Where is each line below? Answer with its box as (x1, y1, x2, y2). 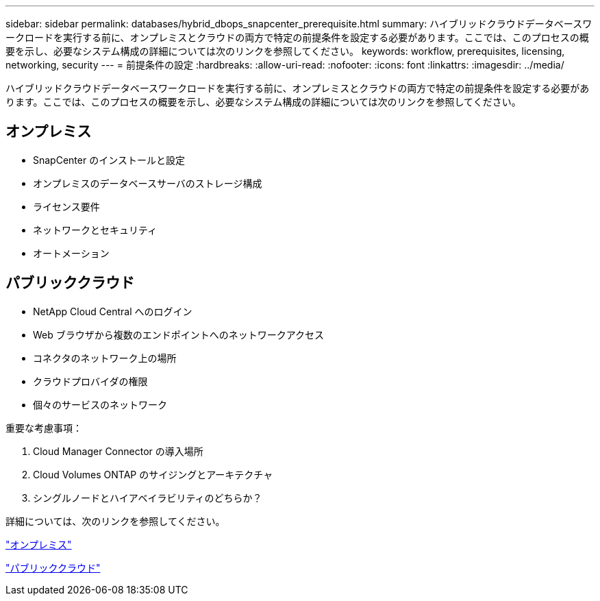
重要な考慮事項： (5, 421, 82, 434)
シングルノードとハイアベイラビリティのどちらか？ (33, 491, 262, 504)
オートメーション (33, 247, 110, 259)
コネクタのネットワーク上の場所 (33, 352, 177, 364)
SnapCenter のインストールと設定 (33, 154, 185, 166)
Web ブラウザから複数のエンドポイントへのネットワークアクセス (33, 328, 325, 341)
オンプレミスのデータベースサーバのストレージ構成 (33, 177, 262, 189)
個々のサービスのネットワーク (33, 398, 167, 410)
